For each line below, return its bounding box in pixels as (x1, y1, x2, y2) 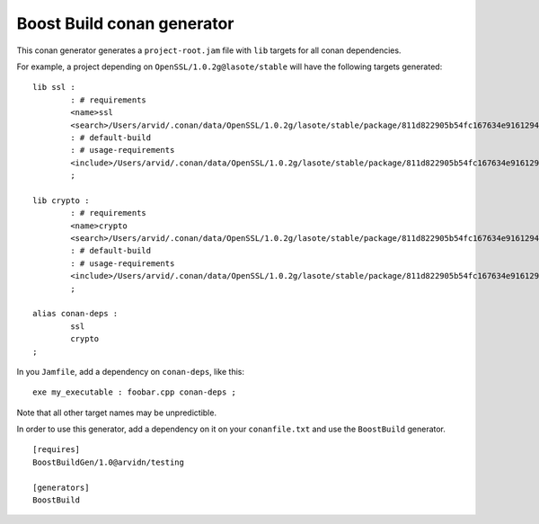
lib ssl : (32, 82, 75, 93)
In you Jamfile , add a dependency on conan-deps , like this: (16, 366, 244, 377)
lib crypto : (32, 195, 90, 206)
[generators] (32, 482, 90, 493)
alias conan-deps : (32, 308, 119, 319)
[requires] (32, 445, 81, 455)
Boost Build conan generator (16, 13, 234, 33)
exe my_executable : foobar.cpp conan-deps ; (32, 387, 237, 397)
